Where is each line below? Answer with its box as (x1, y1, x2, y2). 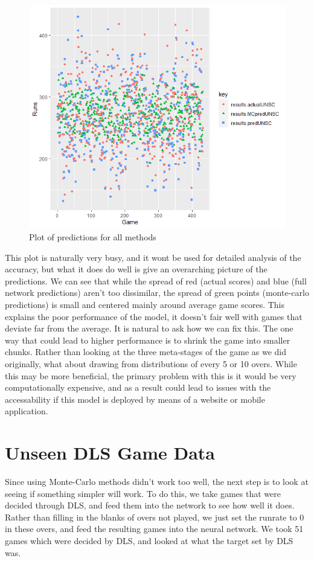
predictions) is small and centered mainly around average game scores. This (5, 298, 285, 311)
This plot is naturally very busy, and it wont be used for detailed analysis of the (5, 251, 301, 263)
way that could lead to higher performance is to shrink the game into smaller (5, 333, 290, 346)
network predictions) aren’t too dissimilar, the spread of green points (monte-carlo (5, 286, 309, 299)
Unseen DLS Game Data (5, 440, 215, 465)
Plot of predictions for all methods (29, 231, 156, 243)
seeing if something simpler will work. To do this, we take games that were (5, 487, 281, 499)
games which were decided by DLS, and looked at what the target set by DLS (5, 534, 293, 547)
